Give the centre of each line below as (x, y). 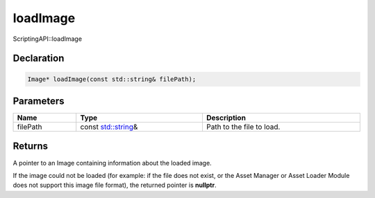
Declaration (39, 58)
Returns (31, 146)
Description (226, 118)
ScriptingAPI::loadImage (48, 39)
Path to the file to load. (243, 127)
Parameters (39, 101)
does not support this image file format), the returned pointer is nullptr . (115, 185)
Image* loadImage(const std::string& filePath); (112, 79)
